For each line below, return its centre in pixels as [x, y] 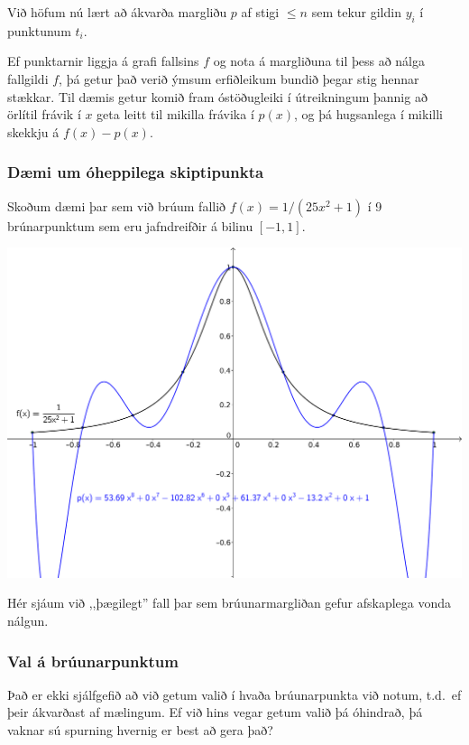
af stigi [260, 12]
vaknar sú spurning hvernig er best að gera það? [140, 730]
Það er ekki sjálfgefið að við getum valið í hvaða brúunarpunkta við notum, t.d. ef [234, 694]
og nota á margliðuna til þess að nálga [319, 61]
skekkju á [33, 131]
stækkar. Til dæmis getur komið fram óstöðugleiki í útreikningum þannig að [217, 96]
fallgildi [28, 78]
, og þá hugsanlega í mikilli [368, 114]
